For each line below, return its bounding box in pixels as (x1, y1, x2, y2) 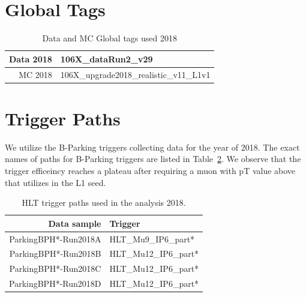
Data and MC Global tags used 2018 (42, 32, 177, 44)
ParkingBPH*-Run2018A (9, 232, 101, 245)
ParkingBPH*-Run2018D (9, 277, 101, 290)
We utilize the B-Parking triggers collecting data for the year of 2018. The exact (5, 140, 300, 153)
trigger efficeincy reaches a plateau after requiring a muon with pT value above (5, 164, 296, 176)
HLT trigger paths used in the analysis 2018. (22, 196, 186, 209)
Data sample (48, 217, 101, 229)
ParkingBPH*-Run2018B (9, 247, 101, 260)
